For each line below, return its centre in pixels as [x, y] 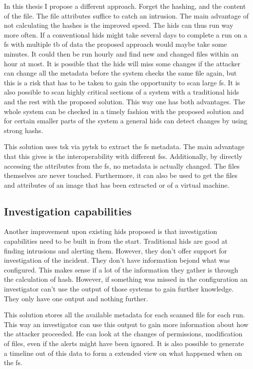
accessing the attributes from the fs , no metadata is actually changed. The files [122, 165]
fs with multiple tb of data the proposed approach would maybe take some [116, 44]
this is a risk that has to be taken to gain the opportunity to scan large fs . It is [122, 82]
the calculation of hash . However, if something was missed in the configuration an [126, 279]
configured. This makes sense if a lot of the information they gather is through [121, 269]
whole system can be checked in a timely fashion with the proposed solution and [124, 111]
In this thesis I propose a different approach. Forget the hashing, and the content [125, 6]
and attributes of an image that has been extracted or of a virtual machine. [117, 184]
